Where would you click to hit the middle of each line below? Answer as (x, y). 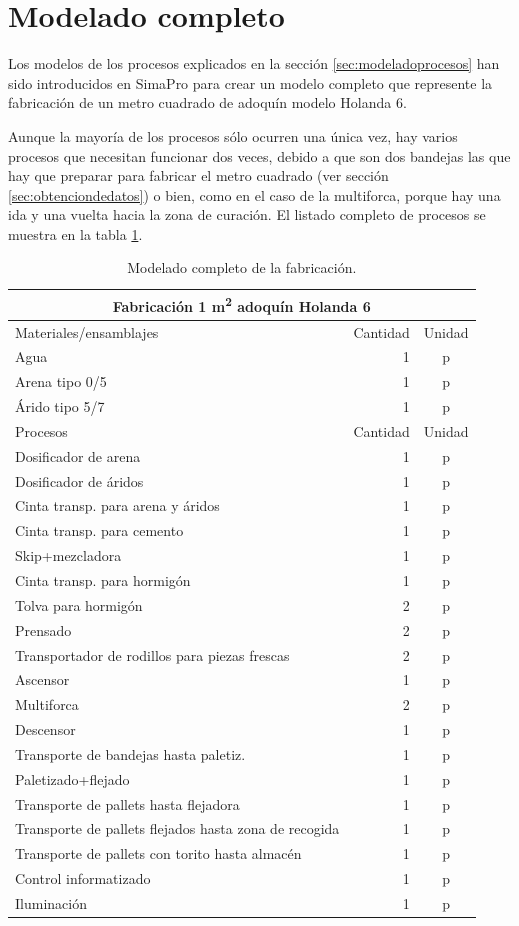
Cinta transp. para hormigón (103, 580)
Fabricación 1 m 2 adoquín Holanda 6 (241, 304)
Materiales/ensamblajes (87, 331)
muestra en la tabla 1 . (75, 233)
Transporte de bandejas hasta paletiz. (130, 753)
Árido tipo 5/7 (60, 406)
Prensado (43, 629)
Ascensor (42, 679)
